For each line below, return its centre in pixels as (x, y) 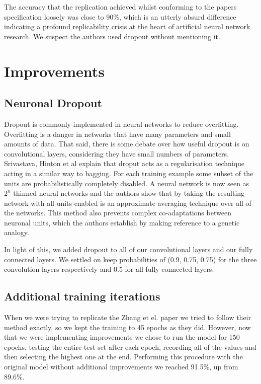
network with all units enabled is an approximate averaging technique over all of (128, 203)
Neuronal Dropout (53, 103)
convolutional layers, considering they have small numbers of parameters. (117, 153)
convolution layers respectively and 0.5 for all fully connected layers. (109, 269)
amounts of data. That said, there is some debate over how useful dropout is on (127, 144)
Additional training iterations (82, 296)
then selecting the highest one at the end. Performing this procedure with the (123, 357)
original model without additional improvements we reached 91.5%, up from (121, 367)
